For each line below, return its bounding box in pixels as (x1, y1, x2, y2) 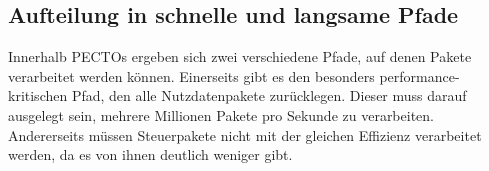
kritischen (8, 85, 68, 106)
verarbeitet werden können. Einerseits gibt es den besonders (8, 65, 375, 86)
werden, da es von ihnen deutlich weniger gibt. (8, 144, 293, 165)
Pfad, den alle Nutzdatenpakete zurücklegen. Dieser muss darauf (71, 85, 467, 106)
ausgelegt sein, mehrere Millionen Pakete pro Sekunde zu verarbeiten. (8, 104, 434, 125)
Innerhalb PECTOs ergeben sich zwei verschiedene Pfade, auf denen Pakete (8, 46, 472, 67)
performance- (379, 65, 460, 86)
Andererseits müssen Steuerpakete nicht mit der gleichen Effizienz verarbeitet (8, 124, 482, 145)
